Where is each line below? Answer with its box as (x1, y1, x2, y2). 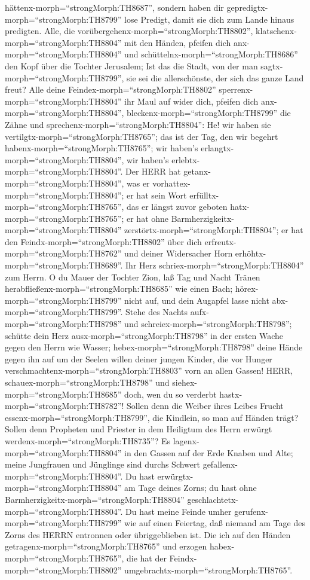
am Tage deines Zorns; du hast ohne (124, 481, 257, 494)
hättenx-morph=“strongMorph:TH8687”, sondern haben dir (5, 1, 224, 13)
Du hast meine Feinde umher (125, 505, 232, 517)
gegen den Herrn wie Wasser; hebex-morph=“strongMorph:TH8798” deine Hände (5, 341, 303, 353)
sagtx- (260, 59, 283, 72)
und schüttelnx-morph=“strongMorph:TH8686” (124, 48, 298, 60)
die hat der (127, 551, 167, 564)
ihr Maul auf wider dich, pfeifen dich (124, 94, 259, 107)
